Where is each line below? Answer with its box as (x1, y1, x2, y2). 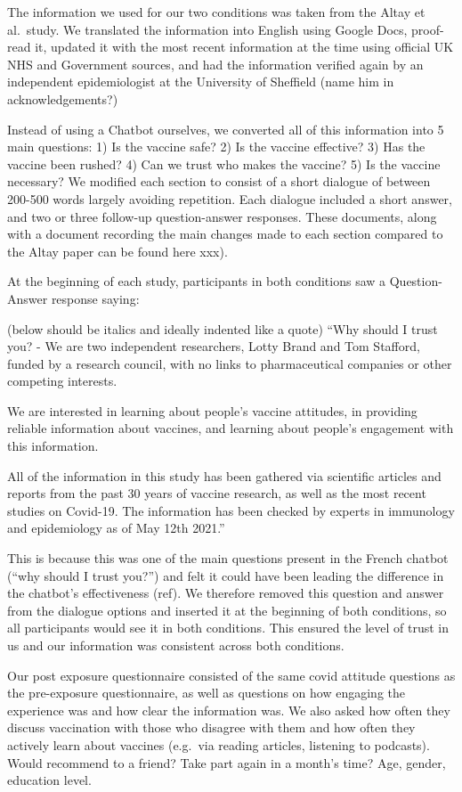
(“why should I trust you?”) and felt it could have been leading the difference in (7, 566, 444, 584)
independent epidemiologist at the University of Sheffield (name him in (7, 72, 394, 91)
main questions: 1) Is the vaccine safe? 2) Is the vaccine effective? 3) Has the (7, 137, 426, 156)
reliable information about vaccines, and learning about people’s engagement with (7, 419, 454, 437)
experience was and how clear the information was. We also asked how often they (7, 700, 450, 719)
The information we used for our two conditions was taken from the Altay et (7, 3, 426, 20)
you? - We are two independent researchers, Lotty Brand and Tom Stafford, (7, 337, 420, 355)
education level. (7, 771, 92, 789)
